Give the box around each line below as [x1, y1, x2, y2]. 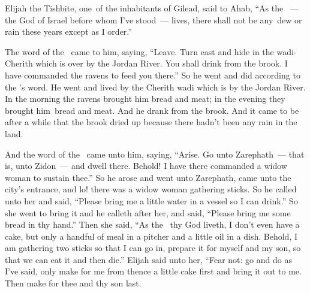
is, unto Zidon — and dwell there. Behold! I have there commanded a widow [5, 159, 287, 172]
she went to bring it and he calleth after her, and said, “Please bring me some [5, 206, 291, 219]
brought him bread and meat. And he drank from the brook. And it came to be [5, 104, 299, 116]
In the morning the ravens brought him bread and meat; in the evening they [5, 92, 285, 105]
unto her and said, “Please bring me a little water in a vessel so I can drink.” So [5, 194, 298, 207]
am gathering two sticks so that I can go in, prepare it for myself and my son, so [5, 241, 301, 254]
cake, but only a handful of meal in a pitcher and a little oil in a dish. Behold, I [5, 229, 298, 242]
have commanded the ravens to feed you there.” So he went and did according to [5, 68, 300, 81]
